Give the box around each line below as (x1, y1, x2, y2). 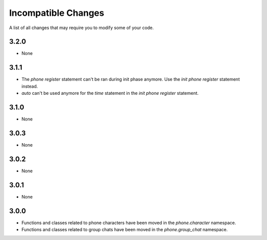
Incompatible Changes (9, 7, 104, 18)
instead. (21, 83, 38, 89)
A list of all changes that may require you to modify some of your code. (9, 25, 154, 31)
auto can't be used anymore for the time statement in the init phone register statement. (21, 90, 199, 96)
